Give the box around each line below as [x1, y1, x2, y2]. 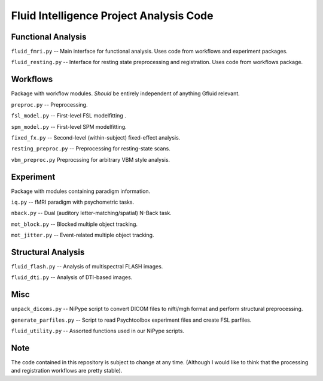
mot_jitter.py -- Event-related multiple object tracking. [11, 231, 154, 239]
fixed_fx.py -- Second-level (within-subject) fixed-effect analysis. [11, 134, 181, 141]
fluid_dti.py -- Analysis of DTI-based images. [11, 274, 133, 281]
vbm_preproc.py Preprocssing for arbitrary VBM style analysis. [11, 156, 170, 163]
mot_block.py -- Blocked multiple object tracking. [11, 220, 138, 228]
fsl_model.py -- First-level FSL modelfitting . [11, 112, 127, 119]
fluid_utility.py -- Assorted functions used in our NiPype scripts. [11, 327, 185, 335]
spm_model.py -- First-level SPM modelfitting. [11, 123, 127, 130]
